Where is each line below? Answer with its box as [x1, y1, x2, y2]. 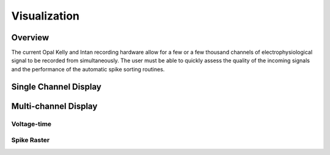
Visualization [11, 9, 79, 23]
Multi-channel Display [11, 101, 98, 111]
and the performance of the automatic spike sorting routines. [11, 65, 165, 73]
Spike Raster [11, 136, 50, 145]
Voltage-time [11, 120, 52, 128]
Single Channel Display [11, 81, 102, 92]
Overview [11, 32, 50, 43]
